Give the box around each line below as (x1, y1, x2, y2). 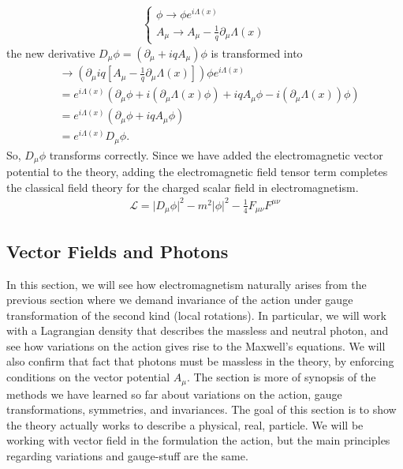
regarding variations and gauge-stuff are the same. (6, 447, 248, 463)
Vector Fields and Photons (6, 238, 229, 263)
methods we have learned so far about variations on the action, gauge (6, 385, 342, 402)
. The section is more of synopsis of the (186, 369, 376, 385)
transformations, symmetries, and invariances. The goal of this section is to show (6, 401, 397, 418)
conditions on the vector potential (6, 369, 170, 385)
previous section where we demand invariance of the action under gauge (6, 291, 353, 308)
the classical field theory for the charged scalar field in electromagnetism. (6, 178, 359, 195)
